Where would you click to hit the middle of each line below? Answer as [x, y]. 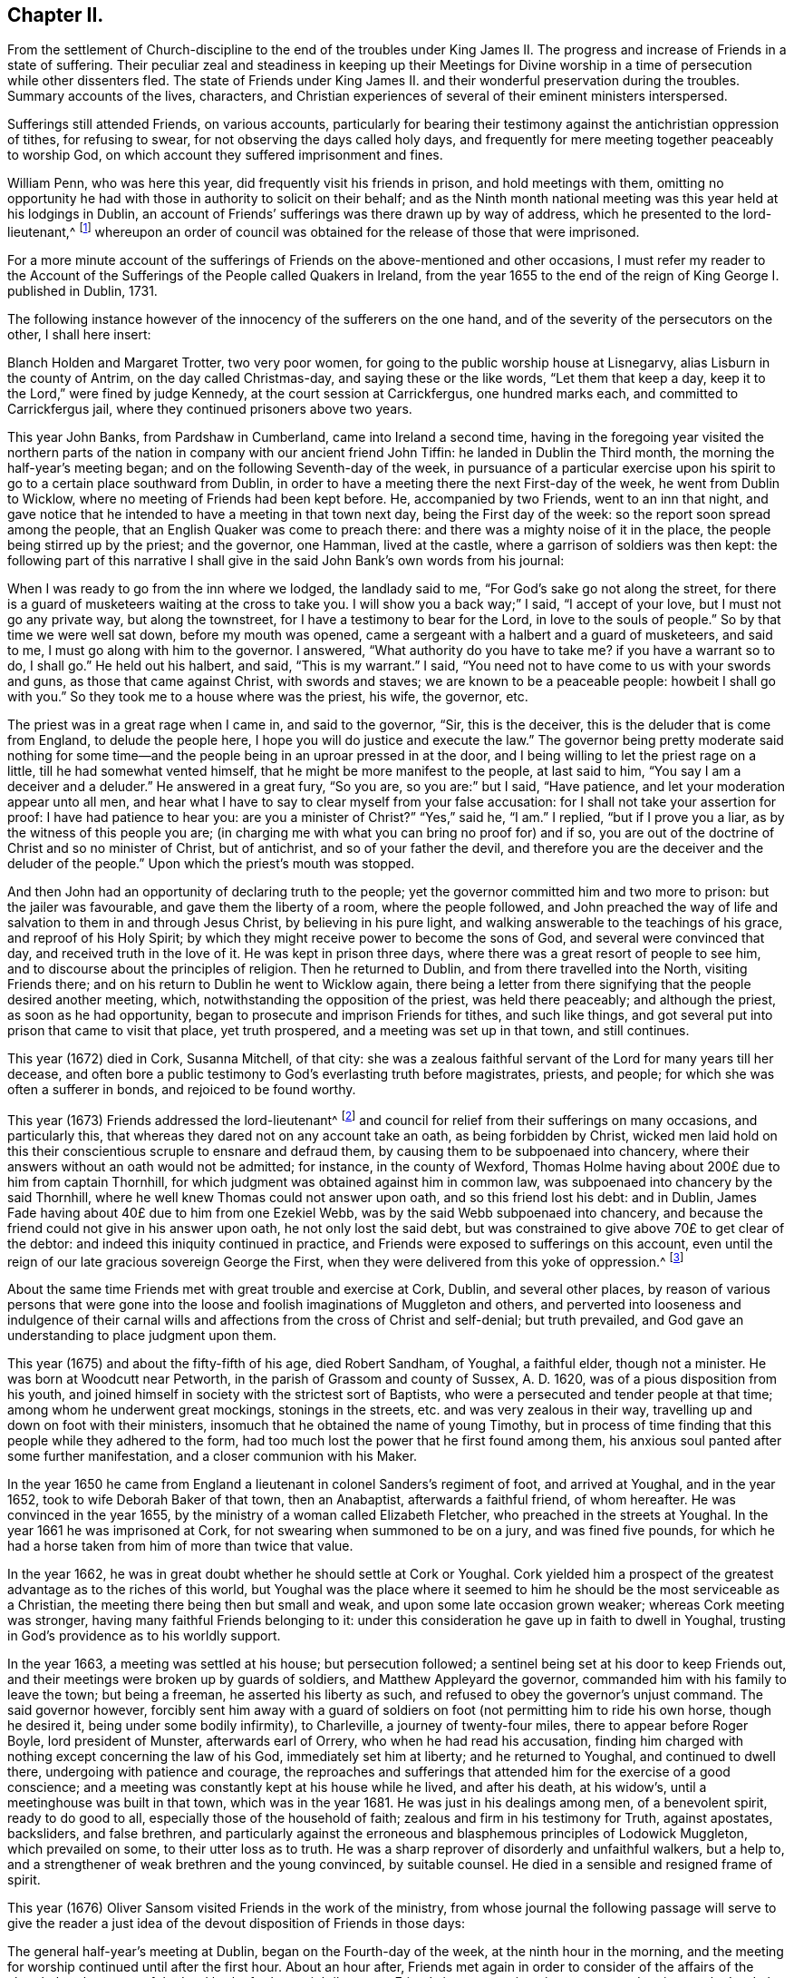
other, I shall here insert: [79, 335]
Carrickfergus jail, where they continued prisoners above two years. [210, 409]
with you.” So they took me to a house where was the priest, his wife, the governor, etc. [268, 697]
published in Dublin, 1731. [82, 291]
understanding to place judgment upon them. [142, 1336]
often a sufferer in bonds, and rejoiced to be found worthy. [182, 1090]
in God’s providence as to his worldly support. [144, 1636]
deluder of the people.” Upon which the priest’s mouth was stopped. [211, 864]
